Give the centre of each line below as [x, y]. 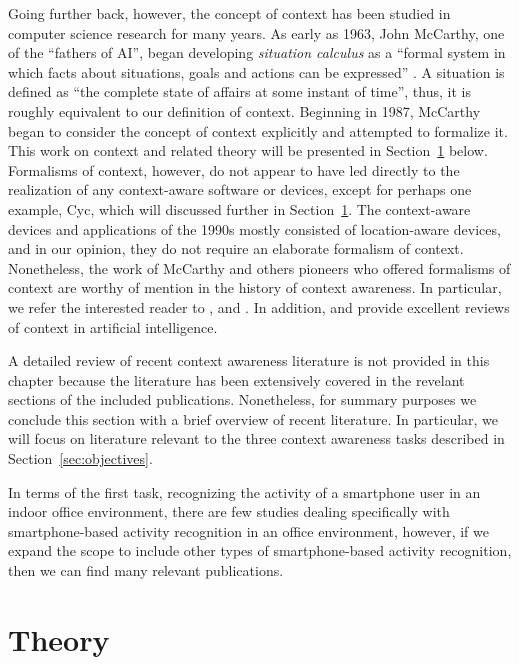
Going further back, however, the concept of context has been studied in [229, 13]
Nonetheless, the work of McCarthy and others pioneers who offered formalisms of [259, 267]
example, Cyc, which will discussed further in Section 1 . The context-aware [239, 208]
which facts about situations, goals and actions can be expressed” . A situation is [256, 71]
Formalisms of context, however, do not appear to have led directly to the [234, 169]
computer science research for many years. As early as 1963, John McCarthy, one [256, 32]
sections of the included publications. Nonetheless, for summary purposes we [242, 399]
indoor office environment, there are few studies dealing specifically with [229, 511]
